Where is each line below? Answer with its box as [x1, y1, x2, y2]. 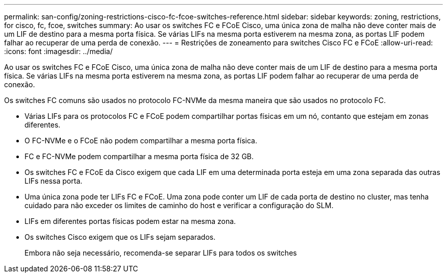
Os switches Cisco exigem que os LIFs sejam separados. [24, 233, 216, 241]
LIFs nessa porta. [24, 177, 83, 185]
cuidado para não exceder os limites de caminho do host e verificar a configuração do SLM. [24, 201, 334, 210]
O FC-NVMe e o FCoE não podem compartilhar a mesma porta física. [24, 136, 257, 145]
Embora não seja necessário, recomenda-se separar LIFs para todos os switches [24, 248, 297, 257]
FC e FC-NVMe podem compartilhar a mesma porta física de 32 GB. [24, 152, 254, 161]
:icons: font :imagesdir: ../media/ [4, 47, 113, 56]
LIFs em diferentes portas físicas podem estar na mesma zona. [24, 217, 236, 225]
